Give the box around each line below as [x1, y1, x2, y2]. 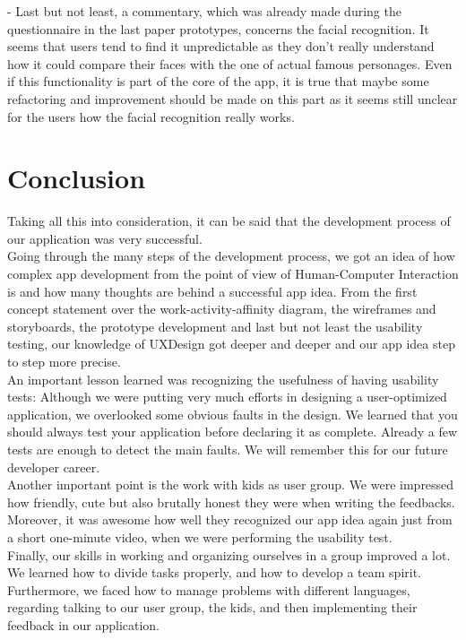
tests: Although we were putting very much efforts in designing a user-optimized [7, 387, 447, 406]
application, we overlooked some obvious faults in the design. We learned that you [7, 404, 458, 423]
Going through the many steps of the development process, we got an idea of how [7, 246, 455, 265]
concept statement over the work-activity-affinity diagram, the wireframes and [7, 299, 436, 318]
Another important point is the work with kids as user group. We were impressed [7, 475, 454, 494]
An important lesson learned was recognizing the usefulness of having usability [7, 369, 439, 388]
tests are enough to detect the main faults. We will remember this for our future [7, 440, 448, 458]
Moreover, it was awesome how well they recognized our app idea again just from [7, 510, 453, 529]
